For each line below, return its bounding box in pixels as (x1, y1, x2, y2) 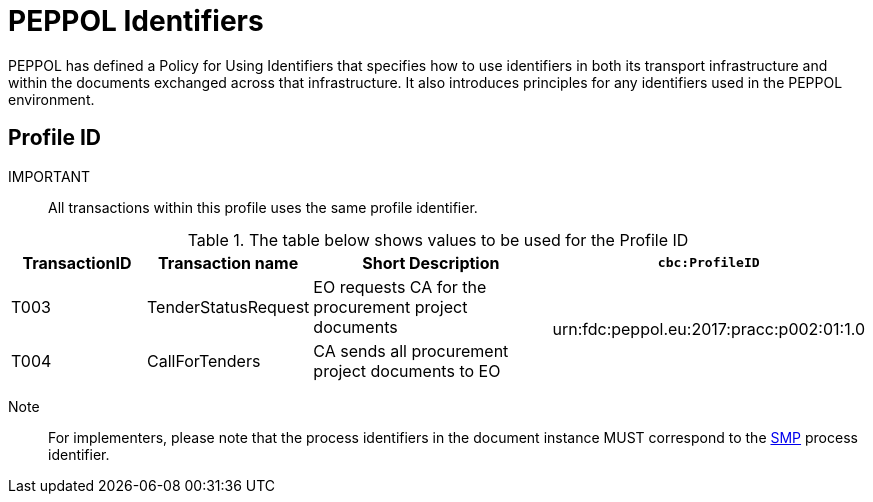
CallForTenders (146, 350, 261, 371)
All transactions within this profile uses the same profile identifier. (48, 198, 478, 216)
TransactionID (22, 252, 132, 273)
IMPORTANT (8, 167, 91, 185)
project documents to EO (313, 360, 501, 381)
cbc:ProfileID (657, 255, 760, 271)
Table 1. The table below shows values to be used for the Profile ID (187, 229, 689, 250)
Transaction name (158, 252, 299, 273)
